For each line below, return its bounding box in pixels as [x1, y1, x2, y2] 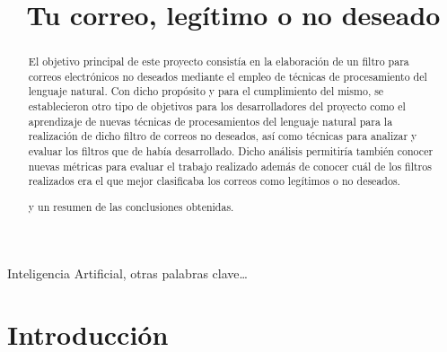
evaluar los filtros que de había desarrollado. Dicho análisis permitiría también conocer [28, 144, 434, 159]
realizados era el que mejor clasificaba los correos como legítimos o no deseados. [28, 173, 400, 189]
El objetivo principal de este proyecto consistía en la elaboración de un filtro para [28, 54, 409, 69]
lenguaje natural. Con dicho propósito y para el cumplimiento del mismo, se [28, 84, 384, 99]
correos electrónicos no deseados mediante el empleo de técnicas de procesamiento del [28, 68, 427, 84]
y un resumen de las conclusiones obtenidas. [28, 198, 234, 214]
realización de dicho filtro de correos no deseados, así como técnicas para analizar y [28, 128, 417, 144]
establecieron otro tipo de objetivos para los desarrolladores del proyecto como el [28, 99, 406, 114]
